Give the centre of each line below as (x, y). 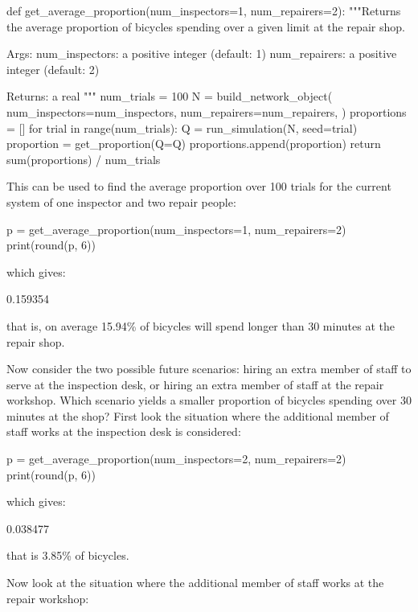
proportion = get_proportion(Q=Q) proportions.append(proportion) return (194, 144)
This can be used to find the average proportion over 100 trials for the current (199, 186)
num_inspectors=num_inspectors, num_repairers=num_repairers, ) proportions (207, 111)
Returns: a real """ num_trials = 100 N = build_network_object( (170, 96)
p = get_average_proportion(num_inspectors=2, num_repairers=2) (176, 459)
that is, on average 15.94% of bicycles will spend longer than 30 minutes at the (201, 325)
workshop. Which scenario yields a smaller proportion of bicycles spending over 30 (209, 400)
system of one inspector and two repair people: (121, 201)
